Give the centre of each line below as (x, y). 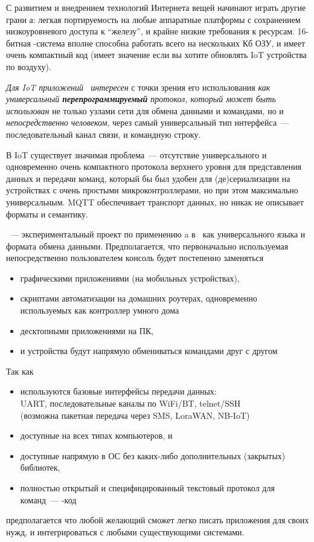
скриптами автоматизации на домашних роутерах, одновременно (139, 298)
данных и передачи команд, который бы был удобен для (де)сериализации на (148, 178)
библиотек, (40, 467)
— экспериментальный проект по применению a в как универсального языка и (158, 234)
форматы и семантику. (47, 214)
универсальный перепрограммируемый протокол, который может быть (141, 99)
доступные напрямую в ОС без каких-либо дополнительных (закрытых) (153, 455)
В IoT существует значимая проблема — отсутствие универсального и (136, 154)
